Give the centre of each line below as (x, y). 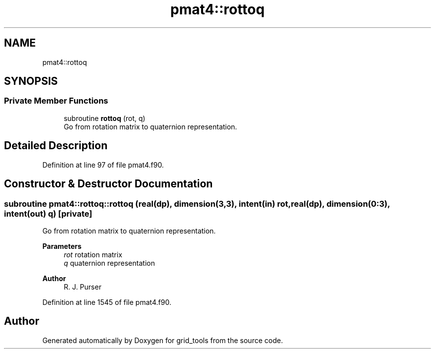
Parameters (62, 246)
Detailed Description (56, 146)
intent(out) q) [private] (48, 213)
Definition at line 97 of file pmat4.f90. (103, 165)
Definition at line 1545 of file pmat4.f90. (107, 302)
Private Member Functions (56, 101)
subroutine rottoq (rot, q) (105, 118)
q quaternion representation (109, 263)
